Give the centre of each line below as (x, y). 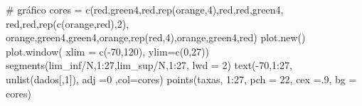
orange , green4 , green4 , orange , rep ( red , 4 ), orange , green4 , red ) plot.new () (156, 37)
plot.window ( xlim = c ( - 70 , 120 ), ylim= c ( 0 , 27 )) (107, 51)
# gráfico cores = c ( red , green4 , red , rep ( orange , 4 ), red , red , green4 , (145, 9)
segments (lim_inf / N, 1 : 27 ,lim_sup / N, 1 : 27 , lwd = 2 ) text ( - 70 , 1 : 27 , (149, 65)
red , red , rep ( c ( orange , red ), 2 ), (68, 23)
